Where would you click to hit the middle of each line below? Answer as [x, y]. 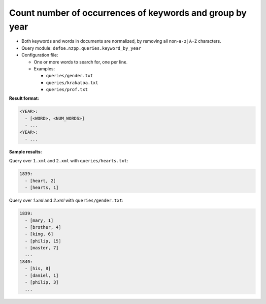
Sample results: [26, 152]
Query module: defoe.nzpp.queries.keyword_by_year [81, 48]
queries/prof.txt [67, 90]
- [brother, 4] [43, 227]
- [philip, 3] [42, 282]
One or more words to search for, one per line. [81, 62]
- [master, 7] [42, 248]
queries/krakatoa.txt [72, 83]
